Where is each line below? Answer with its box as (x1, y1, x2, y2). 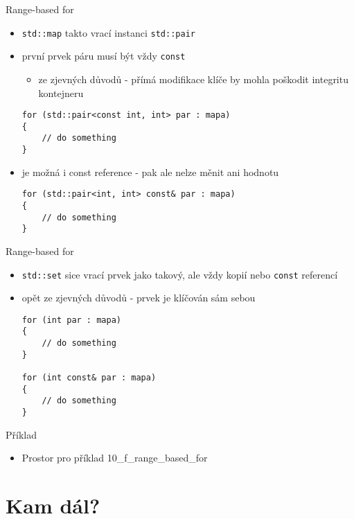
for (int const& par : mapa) (21, 373, 157, 383)
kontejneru (38, 85, 84, 100)
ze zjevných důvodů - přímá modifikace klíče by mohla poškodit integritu (38, 71, 348, 86)
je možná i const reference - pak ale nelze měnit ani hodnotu (21, 164, 279, 179)
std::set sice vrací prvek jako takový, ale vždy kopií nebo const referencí (21, 267, 338, 281)
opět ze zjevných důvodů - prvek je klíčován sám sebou (21, 290, 256, 305)
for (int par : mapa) (21, 315, 121, 325)
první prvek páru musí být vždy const (21, 49, 186, 63)
